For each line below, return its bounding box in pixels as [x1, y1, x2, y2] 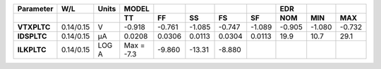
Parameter [17, 4, 54, 13]
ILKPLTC [17, 45, 47, 54]
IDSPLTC [17, 31, 47, 41]
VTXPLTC [17, 22, 51, 31]
